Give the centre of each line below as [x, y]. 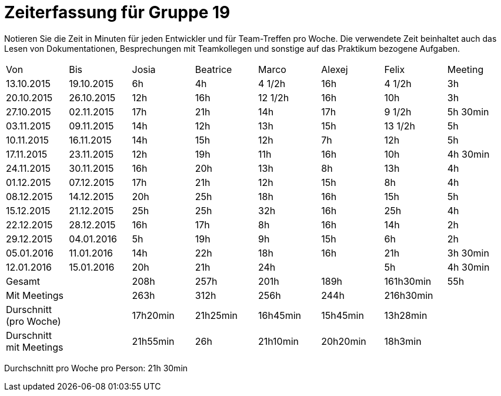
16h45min [280, 315]
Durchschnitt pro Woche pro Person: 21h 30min [96, 368]
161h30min [408, 281]
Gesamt [23, 281]
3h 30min [468, 253]
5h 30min [468, 112]
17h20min [153, 315]
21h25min [216, 315]
